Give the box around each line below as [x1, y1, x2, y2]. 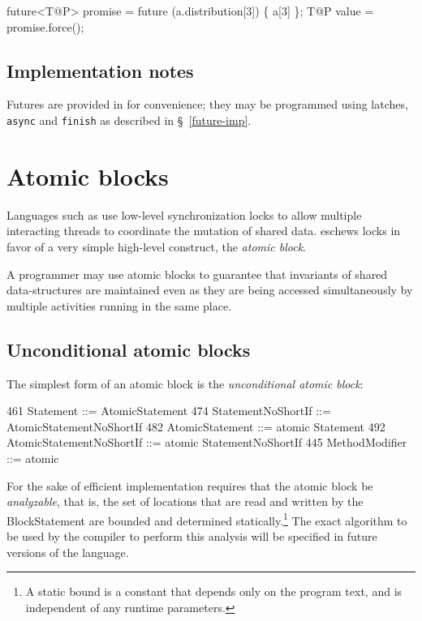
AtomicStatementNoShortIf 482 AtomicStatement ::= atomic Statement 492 [6, 418, 385, 435]
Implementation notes [6, 58, 194, 83]
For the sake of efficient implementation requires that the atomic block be [6, 477, 373, 494]
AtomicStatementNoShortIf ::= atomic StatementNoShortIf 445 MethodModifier [6, 434, 407, 451]
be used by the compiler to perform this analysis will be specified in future [6, 527, 377, 544]
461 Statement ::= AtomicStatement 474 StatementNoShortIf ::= [6, 402, 331, 419]
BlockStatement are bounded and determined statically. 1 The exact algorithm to [6, 509, 407, 529]
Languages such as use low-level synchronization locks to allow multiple [6, 206, 362, 223]
